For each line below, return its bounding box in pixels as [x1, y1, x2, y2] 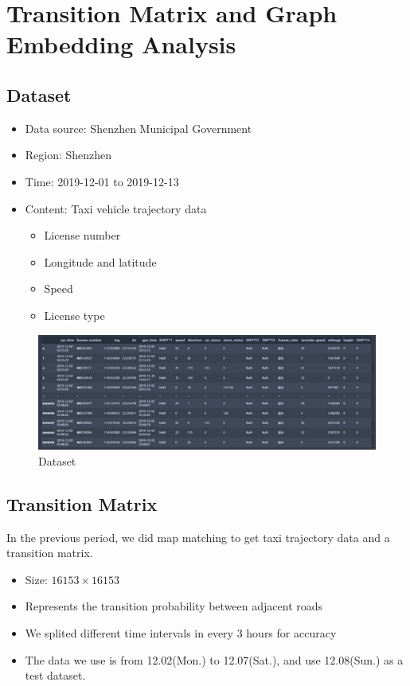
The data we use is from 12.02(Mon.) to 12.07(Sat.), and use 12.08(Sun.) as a [25, 651, 404, 668]
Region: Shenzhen [25, 146, 112, 163]
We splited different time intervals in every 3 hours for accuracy [25, 624, 337, 641]
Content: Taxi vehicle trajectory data [25, 200, 207, 216]
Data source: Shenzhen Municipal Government [25, 119, 252, 136]
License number [44, 227, 121, 244]
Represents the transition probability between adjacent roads [25, 598, 323, 614]
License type [44, 306, 105, 323]
